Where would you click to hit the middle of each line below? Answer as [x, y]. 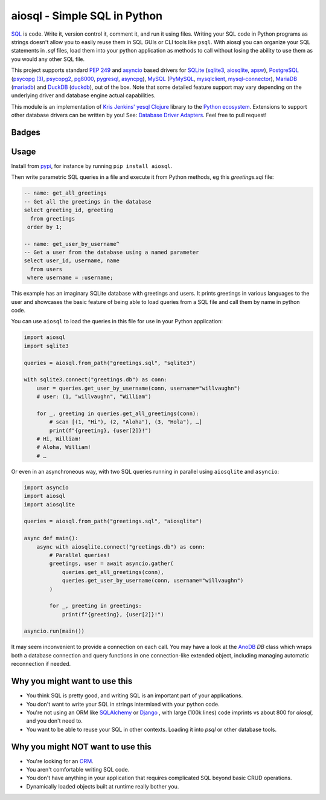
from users [46, 269]
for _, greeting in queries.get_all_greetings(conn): [118, 413]
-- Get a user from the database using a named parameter [111, 253]
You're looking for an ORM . [60, 761]
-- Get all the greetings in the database [88, 202]
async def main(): [51, 538]
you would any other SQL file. [48, 59]
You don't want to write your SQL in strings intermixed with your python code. [123, 704]
